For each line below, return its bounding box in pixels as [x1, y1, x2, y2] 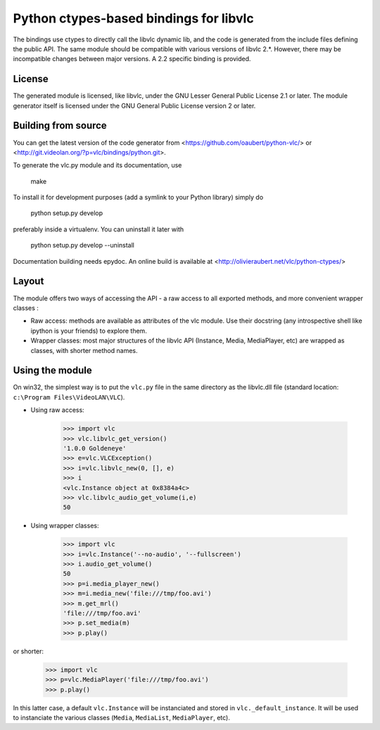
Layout [13, 275, 44, 288]
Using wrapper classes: [30, 521, 99, 530]
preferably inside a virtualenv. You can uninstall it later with [13, 225, 184, 233]
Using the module [13, 364, 92, 376]
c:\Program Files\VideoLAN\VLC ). [13, 392, 125, 401]
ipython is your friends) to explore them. [30, 326, 147, 335]
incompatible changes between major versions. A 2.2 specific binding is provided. [13, 55, 251, 63]
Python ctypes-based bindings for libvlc [13, 11, 254, 26]
